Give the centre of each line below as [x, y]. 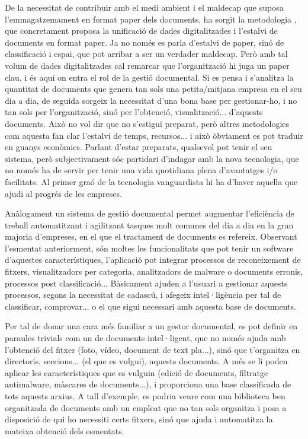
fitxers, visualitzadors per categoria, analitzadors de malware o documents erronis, [154, 271]
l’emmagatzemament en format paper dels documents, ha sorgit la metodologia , [151, 19]
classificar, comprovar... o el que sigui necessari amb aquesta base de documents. [150, 306]
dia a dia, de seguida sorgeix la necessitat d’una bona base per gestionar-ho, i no [151, 100]
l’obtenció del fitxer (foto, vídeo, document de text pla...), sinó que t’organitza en [153, 349]
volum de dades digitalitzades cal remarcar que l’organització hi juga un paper [147, 65]
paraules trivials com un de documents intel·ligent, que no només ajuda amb [145, 338]
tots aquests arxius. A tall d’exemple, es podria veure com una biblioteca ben [145, 396]
